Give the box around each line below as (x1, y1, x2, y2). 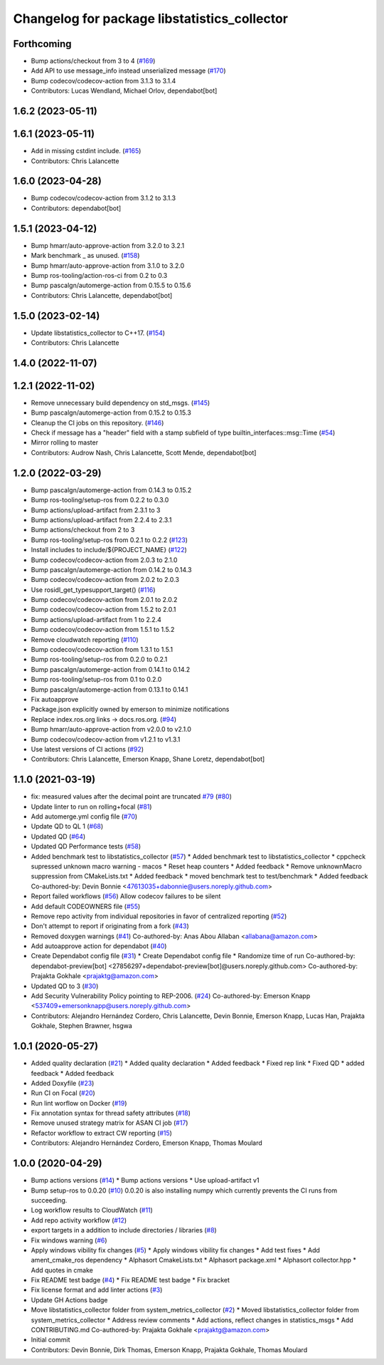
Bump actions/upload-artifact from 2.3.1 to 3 (31, 506, 161, 514)
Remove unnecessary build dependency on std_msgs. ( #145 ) (31, 398, 210, 407)
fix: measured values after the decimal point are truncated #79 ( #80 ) (31, 792, 233, 801)
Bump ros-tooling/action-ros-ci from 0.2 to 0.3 (31, 271, 168, 279)
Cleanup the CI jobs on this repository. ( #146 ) (31, 418, 164, 427)
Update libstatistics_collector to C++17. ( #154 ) (31, 328, 166, 337)
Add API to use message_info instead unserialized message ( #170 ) (31, 66, 227, 75)
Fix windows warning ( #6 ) (31, 1236, 107, 1245)
